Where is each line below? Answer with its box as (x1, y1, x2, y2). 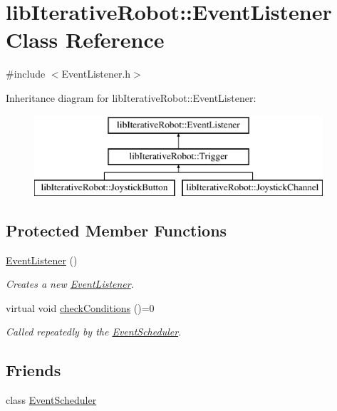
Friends (6, 359, 61, 381)
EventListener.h (61, 66, 131, 81)
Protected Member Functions (6, 219, 227, 241)
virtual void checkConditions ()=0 (6, 300, 155, 315)
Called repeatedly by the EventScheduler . (6, 324, 182, 339)
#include (6, 66, 46, 81)
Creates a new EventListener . (6, 276, 135, 291)
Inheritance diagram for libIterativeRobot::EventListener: (6, 90, 256, 105)
